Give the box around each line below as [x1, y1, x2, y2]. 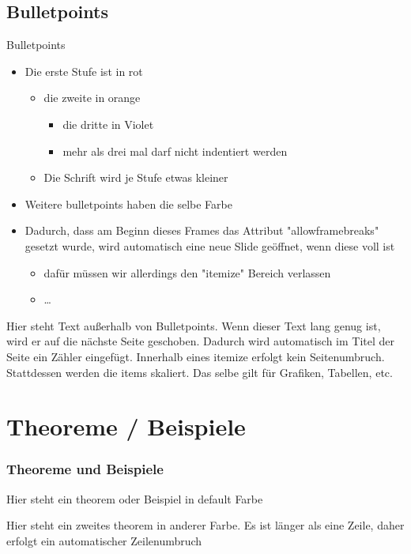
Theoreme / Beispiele [6, 410, 246, 443]
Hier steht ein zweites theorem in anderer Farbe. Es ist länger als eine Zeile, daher [6, 517, 405, 533]
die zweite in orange [43, 89, 141, 106]
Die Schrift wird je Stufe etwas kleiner [43, 169, 228, 186]
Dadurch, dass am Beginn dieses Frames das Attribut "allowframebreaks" [25, 222, 379, 239]
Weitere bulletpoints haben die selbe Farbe [25, 195, 232, 212]
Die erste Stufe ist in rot [25, 62, 143, 79]
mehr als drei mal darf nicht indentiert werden [62, 142, 288, 159]
